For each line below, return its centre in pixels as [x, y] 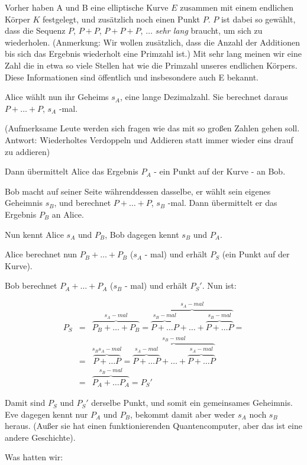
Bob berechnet [31, 285]
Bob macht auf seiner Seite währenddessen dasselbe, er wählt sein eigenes [138, 191]
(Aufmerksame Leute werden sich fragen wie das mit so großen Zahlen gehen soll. [152, 128]
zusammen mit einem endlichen [237, 7]
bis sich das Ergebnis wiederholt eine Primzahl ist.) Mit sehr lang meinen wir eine [153, 54]
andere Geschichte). [40, 437]
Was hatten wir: [34, 457]
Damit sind [25, 403]
